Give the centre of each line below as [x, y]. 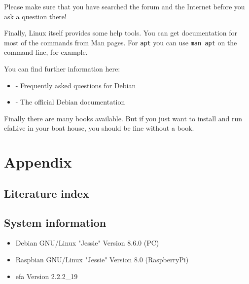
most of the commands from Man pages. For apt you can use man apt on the [121, 42]
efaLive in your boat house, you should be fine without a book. [99, 128]
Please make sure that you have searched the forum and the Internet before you [124, 6]
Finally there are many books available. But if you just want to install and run [123, 118]
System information [55, 222]
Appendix [38, 162]
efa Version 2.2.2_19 [47, 276]
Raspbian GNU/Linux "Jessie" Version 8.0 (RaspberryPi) [102, 259]
